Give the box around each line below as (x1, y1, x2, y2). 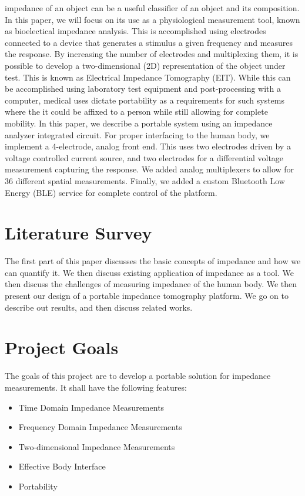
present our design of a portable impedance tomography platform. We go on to (5, 289, 289, 301)
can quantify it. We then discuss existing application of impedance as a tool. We (5, 266, 294, 278)
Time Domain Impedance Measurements (18, 401, 165, 413)
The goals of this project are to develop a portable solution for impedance (5, 369, 271, 382)
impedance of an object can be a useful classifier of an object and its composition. (5, 2, 300, 14)
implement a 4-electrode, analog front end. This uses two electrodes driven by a (5, 140, 291, 152)
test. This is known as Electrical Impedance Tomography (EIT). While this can (5, 71, 291, 83)
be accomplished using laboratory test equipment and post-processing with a (5, 82, 281, 95)
